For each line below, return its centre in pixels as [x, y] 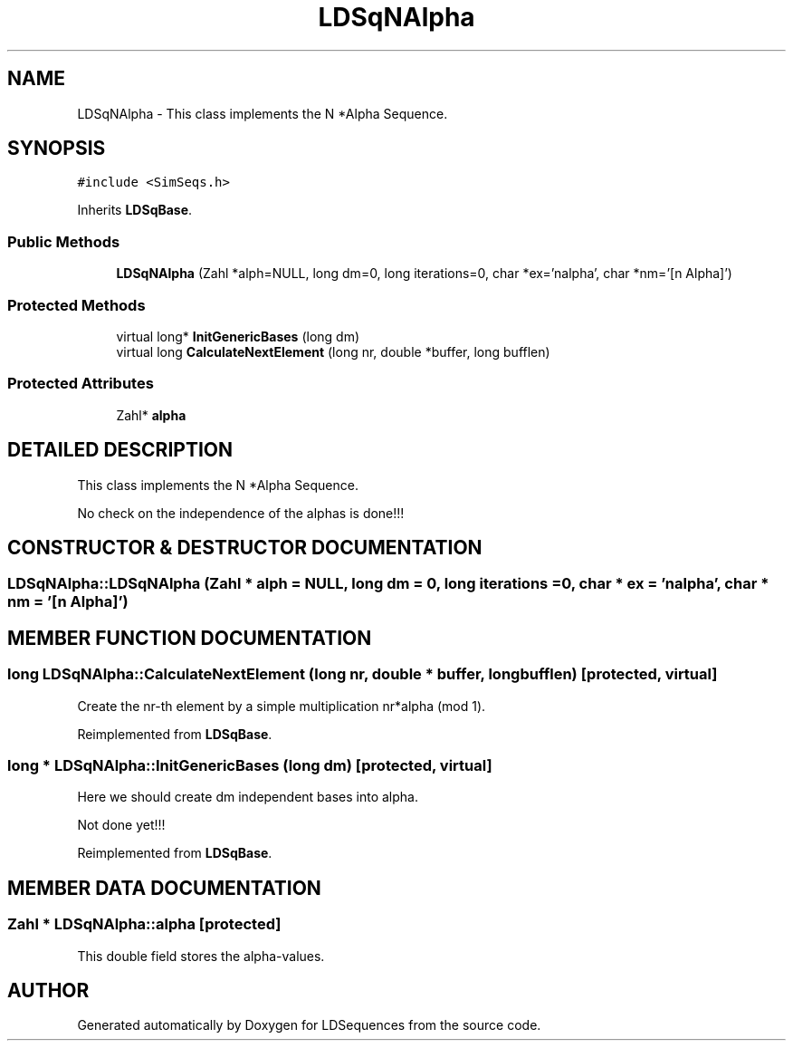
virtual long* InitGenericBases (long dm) [238, 336]
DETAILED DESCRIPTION [120, 450]
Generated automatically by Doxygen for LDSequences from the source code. [309, 1025]
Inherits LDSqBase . [135, 210]
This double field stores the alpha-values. [201, 956]
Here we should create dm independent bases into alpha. [248, 797]
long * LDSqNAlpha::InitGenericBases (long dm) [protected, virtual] [250, 765]
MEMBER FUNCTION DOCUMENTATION [190, 638]
